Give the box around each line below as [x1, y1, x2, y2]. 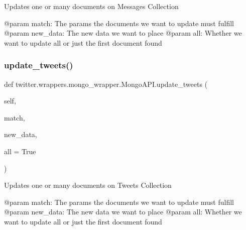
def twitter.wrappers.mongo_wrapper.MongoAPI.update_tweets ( [4, 78, 208, 89]
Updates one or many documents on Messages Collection [4, 1, 179, 11]
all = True [4, 146, 36, 156]
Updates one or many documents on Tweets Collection [4, 180, 172, 190]
